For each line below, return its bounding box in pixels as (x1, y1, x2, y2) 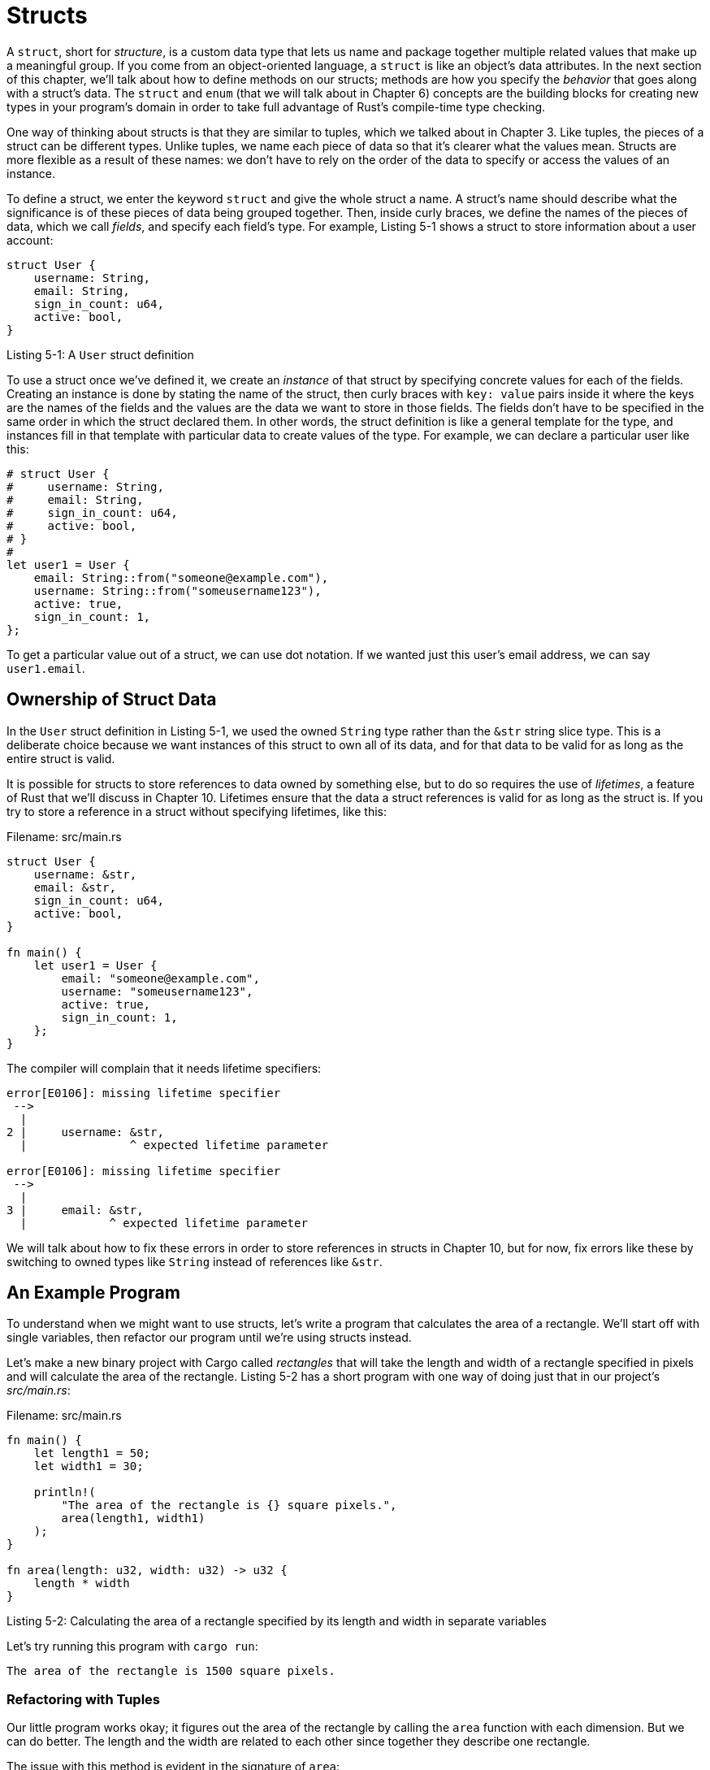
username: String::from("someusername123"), (33, 583, 322, 597)
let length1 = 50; (33, 1447, 151, 1460)
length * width (33, 1577, 130, 1590)
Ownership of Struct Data (6, 689, 217, 710)
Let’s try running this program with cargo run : (6, 1639, 258, 1654)
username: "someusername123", (61, 984, 253, 998)
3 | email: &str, (6, 1203, 144, 1217)
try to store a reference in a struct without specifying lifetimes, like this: (6, 804, 387, 818)
